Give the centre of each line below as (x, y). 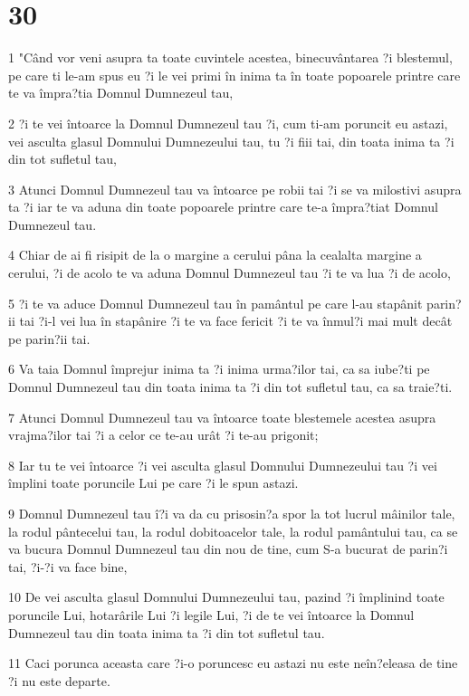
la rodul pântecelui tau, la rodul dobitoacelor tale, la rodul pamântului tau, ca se (233, 531)
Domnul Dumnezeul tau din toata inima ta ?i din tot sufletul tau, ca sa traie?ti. (230, 387)
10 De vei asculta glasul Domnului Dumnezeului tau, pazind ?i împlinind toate (226, 597)
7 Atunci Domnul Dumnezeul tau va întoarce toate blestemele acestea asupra (222, 417)
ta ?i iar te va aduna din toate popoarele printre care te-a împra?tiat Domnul (223, 207)
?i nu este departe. (59, 680)
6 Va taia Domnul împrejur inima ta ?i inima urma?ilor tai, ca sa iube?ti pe (219, 369)
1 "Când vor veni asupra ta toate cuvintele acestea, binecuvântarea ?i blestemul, (230, 57)
